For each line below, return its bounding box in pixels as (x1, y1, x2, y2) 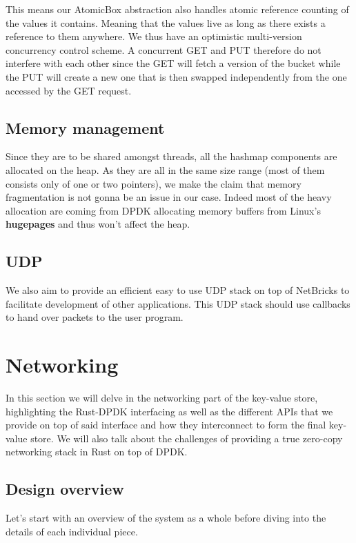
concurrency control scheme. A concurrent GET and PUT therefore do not (6, 42, 322, 57)
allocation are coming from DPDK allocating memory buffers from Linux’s (6, 203, 321, 217)
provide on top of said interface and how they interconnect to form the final (6, 417, 326, 432)
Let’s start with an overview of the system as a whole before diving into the (6, 511, 326, 525)
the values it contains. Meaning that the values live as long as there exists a (6, 15, 326, 30)
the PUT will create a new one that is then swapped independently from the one (6, 69, 347, 83)
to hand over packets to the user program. (6, 310, 184, 324)
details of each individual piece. (6, 524, 138, 538)
